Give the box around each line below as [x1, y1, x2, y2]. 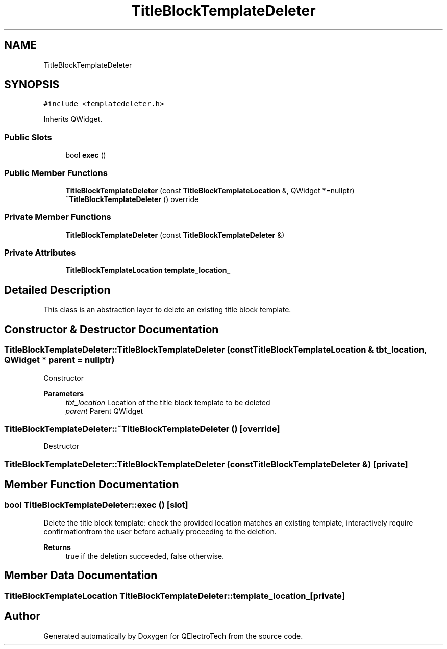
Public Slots [4, 132, 52, 142]
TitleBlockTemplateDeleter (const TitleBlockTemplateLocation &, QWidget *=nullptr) [65, 186, 355, 195]
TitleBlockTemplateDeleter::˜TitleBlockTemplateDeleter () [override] [4, 423, 280, 434]
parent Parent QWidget [65, 406, 143, 415]
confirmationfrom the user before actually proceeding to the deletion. [43, 527, 277, 536]
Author [4, 610, 40, 623]
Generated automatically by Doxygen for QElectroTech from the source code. [43, 631, 303, 640]
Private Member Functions [4, 212, 111, 222]
